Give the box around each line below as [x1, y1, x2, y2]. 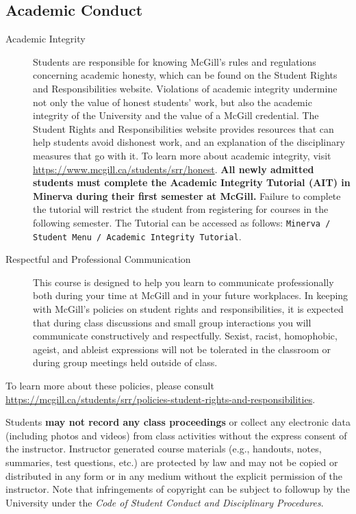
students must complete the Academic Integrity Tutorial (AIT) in [33, 175, 351, 190]
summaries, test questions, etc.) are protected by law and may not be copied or [5, 454, 338, 469]
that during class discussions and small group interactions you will [33, 315, 311, 329]
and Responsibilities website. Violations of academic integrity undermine [33, 81, 338, 95]
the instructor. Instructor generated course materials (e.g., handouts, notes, [5, 441, 322, 456]
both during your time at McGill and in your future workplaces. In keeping [33, 288, 348, 303]
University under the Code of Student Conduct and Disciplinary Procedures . [5, 495, 324, 509]
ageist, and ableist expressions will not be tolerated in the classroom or [33, 342, 331, 356]
